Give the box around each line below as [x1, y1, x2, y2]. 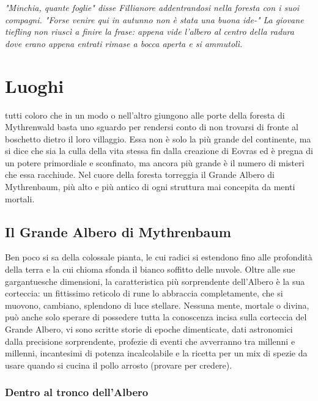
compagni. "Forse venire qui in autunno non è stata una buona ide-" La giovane [5, 13, 304, 26]
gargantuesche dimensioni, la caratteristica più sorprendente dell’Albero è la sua [5, 274, 305, 287]
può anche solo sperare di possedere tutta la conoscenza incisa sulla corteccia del [5, 311, 307, 323]
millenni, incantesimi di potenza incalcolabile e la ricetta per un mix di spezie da [5, 347, 308, 359]
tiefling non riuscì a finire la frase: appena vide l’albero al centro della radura [5, 25, 294, 38]
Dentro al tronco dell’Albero [5, 384, 149, 400]
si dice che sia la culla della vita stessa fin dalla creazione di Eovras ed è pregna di [5, 144, 313, 157]
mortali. [5, 192, 35, 205]
